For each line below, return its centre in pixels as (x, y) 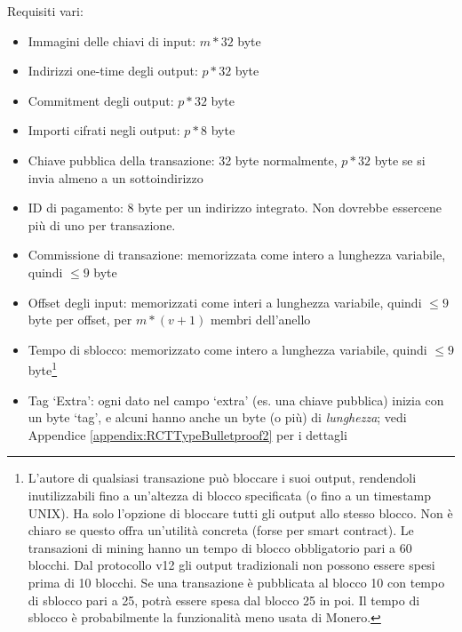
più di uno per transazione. (102, 224)
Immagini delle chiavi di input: (112, 40)
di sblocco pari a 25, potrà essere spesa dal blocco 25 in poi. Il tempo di (224, 600)
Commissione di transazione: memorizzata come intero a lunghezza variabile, (237, 255)
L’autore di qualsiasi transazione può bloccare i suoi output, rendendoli (222, 478)
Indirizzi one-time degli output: (113, 71)
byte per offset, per (80, 320)
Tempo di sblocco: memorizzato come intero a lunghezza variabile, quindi (227, 349)
